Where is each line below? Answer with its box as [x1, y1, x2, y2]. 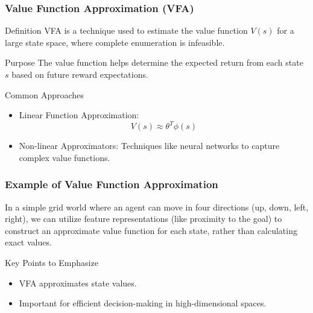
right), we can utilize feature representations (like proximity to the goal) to [5, 212, 282, 225]
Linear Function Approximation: [19, 109, 139, 121]
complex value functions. [19, 151, 110, 163]
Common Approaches [5, 88, 84, 101]
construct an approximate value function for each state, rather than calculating [5, 224, 297, 236]
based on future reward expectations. [11, 68, 148, 80]
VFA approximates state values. [19, 276, 137, 289]
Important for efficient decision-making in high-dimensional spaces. [19, 297, 267, 309]
